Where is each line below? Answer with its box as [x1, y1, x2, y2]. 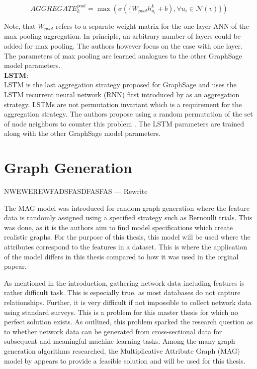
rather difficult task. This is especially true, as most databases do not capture [4, 287, 241, 298]
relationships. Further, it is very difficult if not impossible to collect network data [4, 297, 252, 307]
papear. [4, 261, 27, 271]
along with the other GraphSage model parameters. [4, 128, 161, 138]
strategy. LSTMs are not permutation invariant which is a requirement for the [4, 99, 242, 109]
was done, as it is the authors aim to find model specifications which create [4, 222, 233, 232]
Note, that [4, 21, 36, 31]
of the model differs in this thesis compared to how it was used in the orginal [4, 251, 239, 261]
